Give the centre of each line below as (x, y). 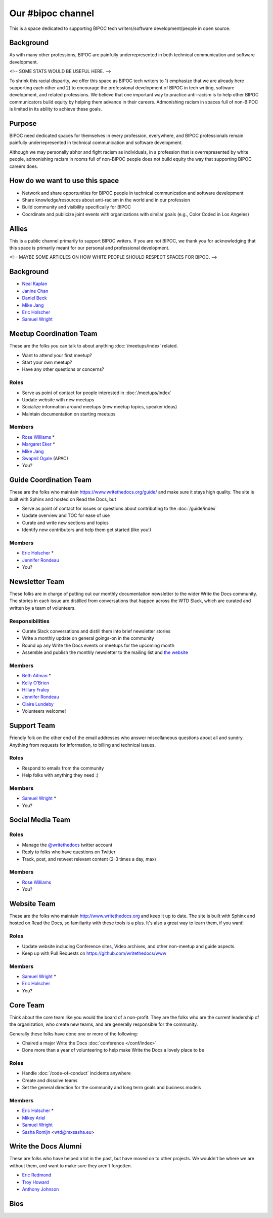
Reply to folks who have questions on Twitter (69, 852)
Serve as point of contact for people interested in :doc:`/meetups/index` (97, 393)
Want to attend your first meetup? (57, 355)
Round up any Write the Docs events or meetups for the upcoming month (98, 645)
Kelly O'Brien (35, 683)
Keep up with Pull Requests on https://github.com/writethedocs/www (94, 953)
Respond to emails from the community (63, 768)
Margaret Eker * (38, 444)
